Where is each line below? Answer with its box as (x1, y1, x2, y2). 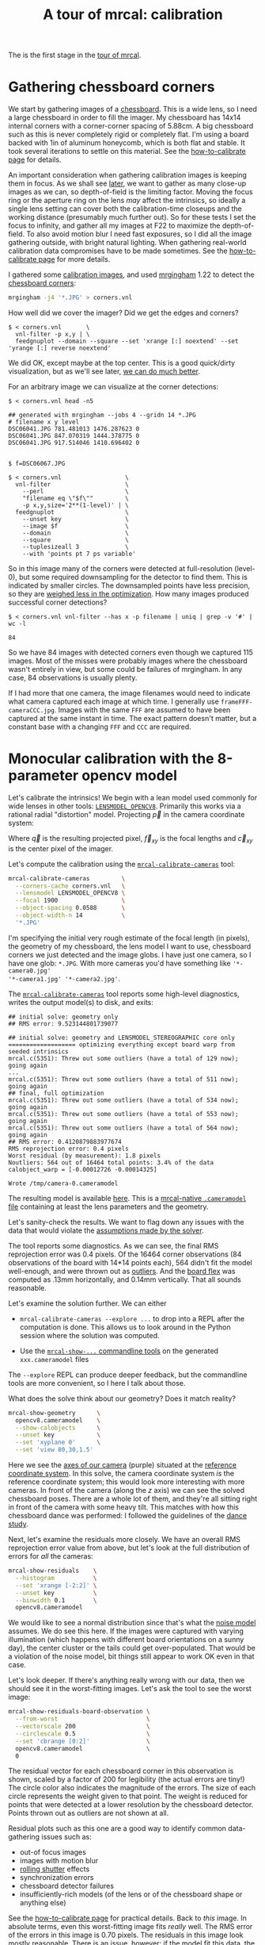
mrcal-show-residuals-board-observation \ (8, 1708, 150, 1716)
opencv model (81, 767, 178, 785)
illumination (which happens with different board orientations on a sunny (8, 1635, 244, 1644)
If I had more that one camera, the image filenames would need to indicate (8, 689, 251, 697)
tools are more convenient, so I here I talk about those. (8, 1378, 186, 1387)
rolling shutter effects (19, 1864, 90, 1874)
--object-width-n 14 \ (15, 911, 126, 919)
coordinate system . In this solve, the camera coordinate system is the (8, 1469, 235, 1479)
